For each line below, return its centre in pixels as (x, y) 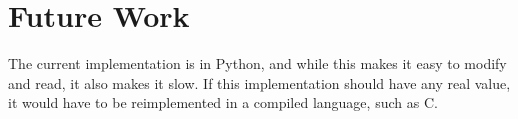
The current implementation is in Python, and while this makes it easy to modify (257, 63)
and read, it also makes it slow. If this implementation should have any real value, (259, 82)
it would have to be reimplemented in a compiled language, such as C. (223, 102)
